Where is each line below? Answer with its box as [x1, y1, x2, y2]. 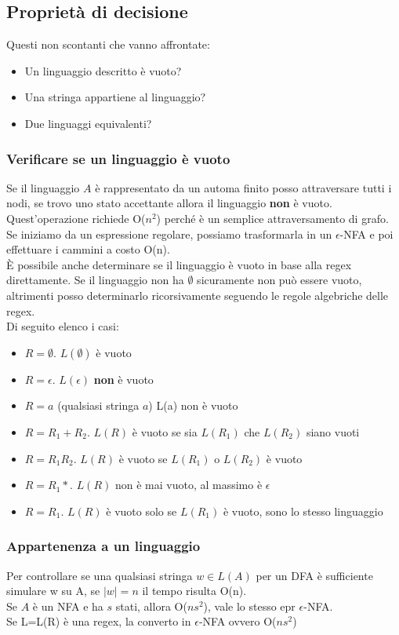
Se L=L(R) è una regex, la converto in [6, 613, 191, 630]
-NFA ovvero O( [198, 613, 277, 630]
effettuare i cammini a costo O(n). [6, 241, 170, 257]
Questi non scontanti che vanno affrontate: [6, 36, 210, 53]
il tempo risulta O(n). [142, 582, 247, 599]
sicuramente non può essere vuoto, [197, 272, 362, 288]
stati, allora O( [115, 597, 187, 614]
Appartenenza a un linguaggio [6, 536, 201, 556]
